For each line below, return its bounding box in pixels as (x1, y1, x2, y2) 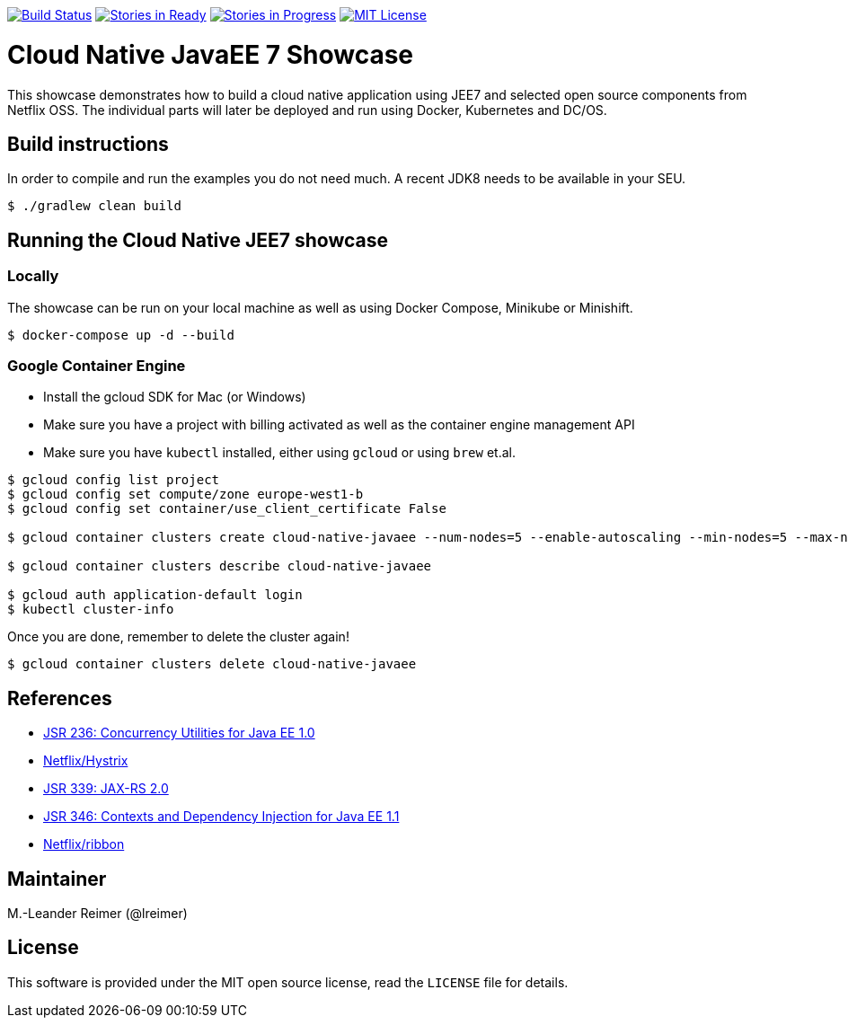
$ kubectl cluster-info (7, 602, 174, 617)
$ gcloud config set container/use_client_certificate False (7, 501, 446, 517)
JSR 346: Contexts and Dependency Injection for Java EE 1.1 (43, 809, 400, 825)
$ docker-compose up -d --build (7, 327, 234, 342)
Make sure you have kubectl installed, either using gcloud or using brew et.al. (43, 445, 516, 461)
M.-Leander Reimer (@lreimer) (7, 906, 188, 921)
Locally (7, 267, 59, 286)
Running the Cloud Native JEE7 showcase (7, 228, 388, 252)
